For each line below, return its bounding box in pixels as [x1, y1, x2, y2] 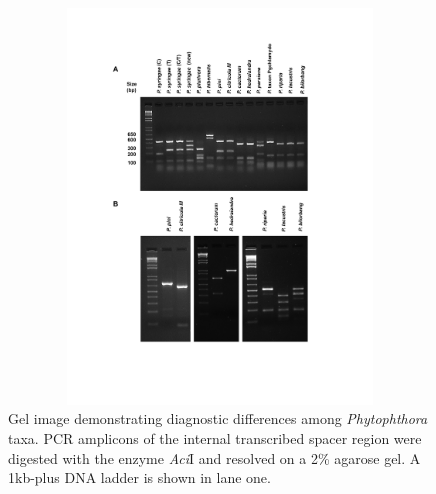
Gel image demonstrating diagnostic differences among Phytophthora [8, 408, 428, 429]
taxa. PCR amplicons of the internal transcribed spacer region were [8, 428, 422, 449]
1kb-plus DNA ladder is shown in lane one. [8, 467, 271, 488]
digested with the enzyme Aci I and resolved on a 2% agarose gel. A [8, 447, 421, 468]
